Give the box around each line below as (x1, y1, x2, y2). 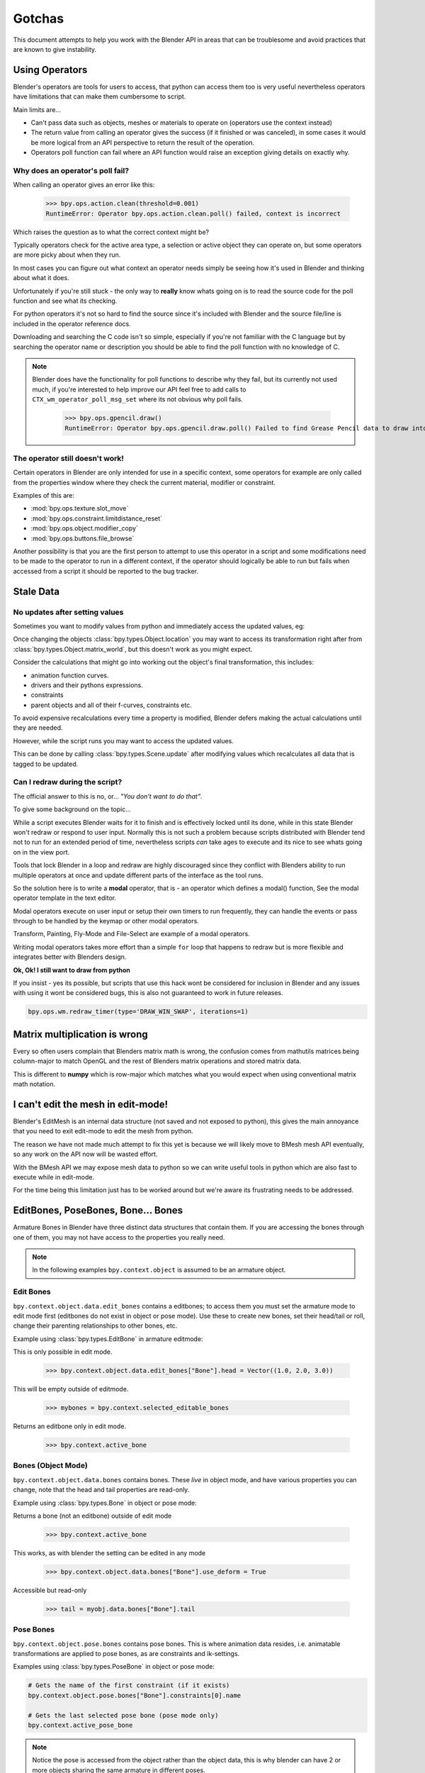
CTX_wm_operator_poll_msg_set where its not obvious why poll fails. (32, 395, 244, 404)
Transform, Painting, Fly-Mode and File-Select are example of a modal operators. (13, 930, 251, 938)
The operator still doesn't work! (13, 453, 124, 463)
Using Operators (13, 64, 88, 76)
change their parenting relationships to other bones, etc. (13, 1321, 178, 1330)
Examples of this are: (13, 491, 74, 500)
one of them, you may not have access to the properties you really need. (13, 1233, 225, 1241)
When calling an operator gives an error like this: (13, 181, 155, 189)
